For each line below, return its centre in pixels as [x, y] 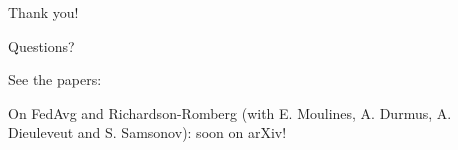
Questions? [41, 45]
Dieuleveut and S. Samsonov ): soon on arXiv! [147, 132]
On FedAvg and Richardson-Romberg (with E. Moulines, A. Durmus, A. [230, 112]
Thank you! [43, 12]
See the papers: [55, 79]
